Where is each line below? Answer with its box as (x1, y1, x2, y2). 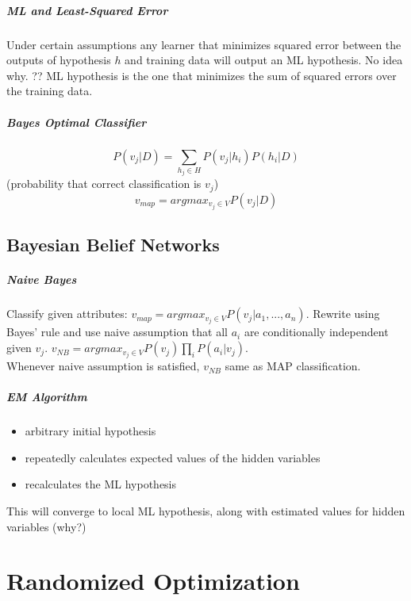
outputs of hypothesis (6, 52, 111, 68)
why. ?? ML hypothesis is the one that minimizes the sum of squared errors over (6, 67, 397, 83)
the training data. (6, 82, 93, 99)
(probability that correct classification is (6, 175, 202, 192)
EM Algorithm (6, 389, 87, 405)
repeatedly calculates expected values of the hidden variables (25, 449, 321, 465)
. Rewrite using (305, 305, 380, 322)
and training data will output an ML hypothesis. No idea (125, 52, 403, 68)
